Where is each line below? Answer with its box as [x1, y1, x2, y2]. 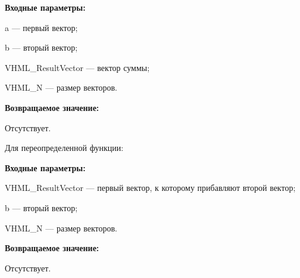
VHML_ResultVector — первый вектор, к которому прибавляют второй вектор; [5, 181, 296, 194]
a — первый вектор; [5, 21, 78, 33]
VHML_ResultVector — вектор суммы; [5, 61, 150, 73]
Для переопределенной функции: [5, 141, 124, 154]
